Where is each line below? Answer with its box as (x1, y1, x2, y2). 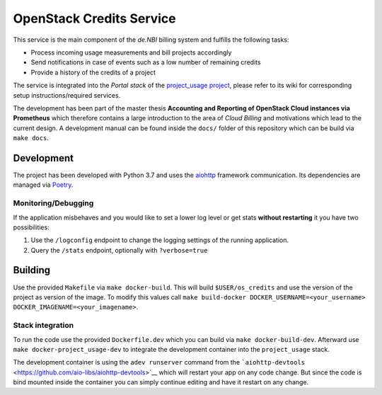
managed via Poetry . (13, 181, 74, 189)
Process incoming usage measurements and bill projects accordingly (30, 48, 232, 57)
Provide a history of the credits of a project (30, 68, 156, 76)
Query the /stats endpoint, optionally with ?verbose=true (30, 246, 208, 254)
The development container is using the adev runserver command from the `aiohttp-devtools (13, 358, 306, 367)
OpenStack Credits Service (13, 11, 176, 26)
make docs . (13, 134, 49, 142)
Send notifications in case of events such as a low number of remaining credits (30, 58, 261, 67)
